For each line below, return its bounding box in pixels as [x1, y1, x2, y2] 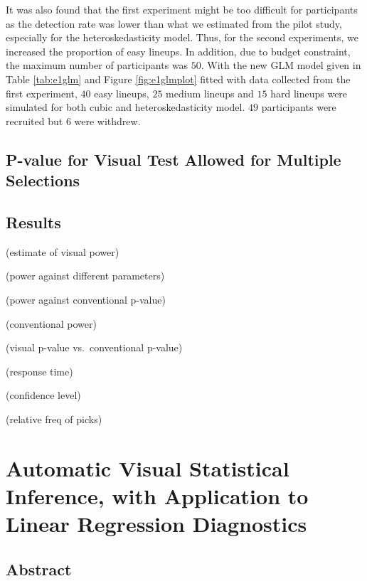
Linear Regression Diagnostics [6, 509, 307, 538]
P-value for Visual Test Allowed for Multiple [6, 148, 341, 170]
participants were [261, 100, 336, 114]
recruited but [6, 113, 63, 128]
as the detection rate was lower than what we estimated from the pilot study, [6, 16, 342, 31]
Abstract [6, 558, 72, 580]
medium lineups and [166, 85, 254, 100]
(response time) [6, 363, 73, 378]
